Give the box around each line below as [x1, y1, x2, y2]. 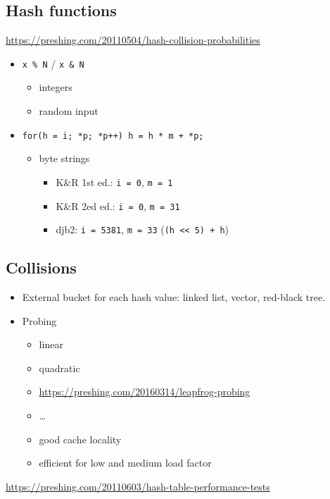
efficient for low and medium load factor [39, 455, 212, 470]
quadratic [39, 360, 80, 375]
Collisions [6, 257, 77, 278]
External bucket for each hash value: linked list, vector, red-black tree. [22, 290, 326, 304]
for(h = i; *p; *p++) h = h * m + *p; [22, 130, 204, 141]
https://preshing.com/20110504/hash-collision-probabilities [6, 32, 260, 47]
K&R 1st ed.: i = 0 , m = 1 [56, 174, 173, 189]
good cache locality [39, 431, 122, 446]
